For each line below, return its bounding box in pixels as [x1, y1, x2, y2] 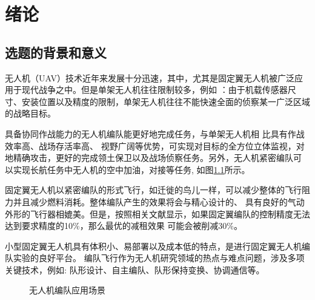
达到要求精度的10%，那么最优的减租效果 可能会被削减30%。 [5, 219, 242, 232]
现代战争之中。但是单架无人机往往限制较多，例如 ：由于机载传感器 [21, 83, 288, 96]
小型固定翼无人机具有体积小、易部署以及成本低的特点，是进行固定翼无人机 [5, 239, 302, 252]
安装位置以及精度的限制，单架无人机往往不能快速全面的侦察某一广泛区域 [21, 95, 310, 107]
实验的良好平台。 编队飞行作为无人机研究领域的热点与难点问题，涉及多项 [13, 251, 305, 264]
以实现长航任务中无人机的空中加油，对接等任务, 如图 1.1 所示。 [5, 163, 250, 176]
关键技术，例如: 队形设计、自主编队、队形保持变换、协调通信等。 [5, 263, 265, 276]
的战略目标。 [5, 107, 56, 120]
